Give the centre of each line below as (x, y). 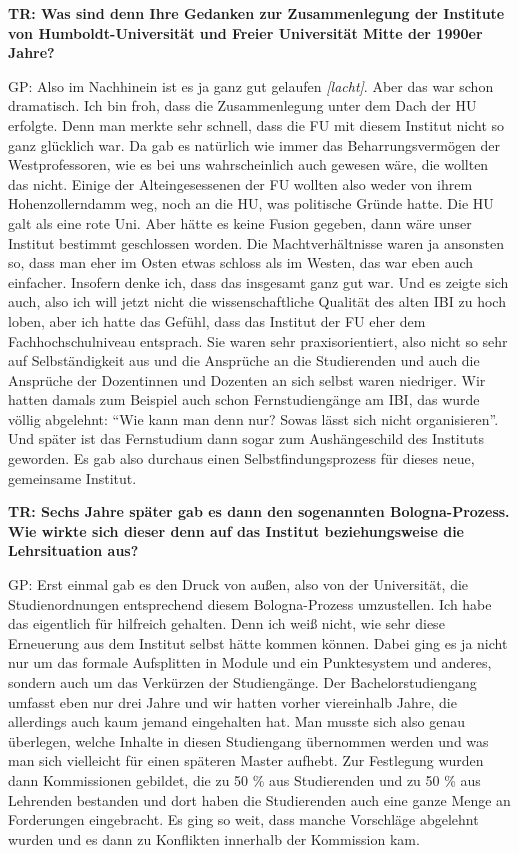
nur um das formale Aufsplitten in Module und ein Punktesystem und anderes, (250, 662)
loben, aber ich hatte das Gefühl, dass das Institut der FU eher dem (217, 320)
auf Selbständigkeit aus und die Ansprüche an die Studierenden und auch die (244, 360)
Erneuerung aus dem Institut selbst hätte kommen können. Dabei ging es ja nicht (258, 642)
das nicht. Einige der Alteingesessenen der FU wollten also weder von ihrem (240, 183)
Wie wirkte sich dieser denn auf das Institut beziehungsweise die (236, 530)
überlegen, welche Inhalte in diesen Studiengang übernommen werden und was (248, 740)
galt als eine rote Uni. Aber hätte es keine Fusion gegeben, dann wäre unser (240, 222)
